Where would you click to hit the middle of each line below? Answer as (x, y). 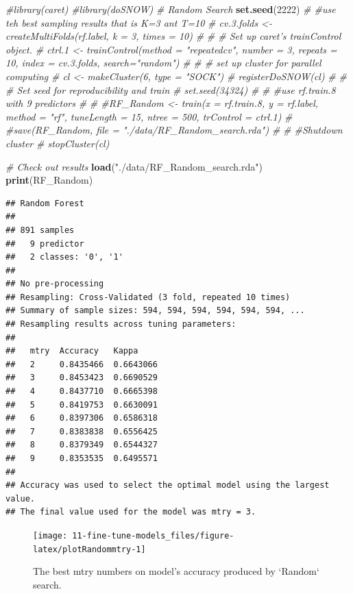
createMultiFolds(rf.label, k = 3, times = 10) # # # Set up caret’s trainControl (173, 36)
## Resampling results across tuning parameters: (121, 324)
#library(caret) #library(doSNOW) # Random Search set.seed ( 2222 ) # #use (171, 9)
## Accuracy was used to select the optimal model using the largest (168, 485)
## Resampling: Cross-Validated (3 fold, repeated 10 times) (148, 297)
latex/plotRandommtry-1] (89, 549)
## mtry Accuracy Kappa (72, 351)
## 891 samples (40, 230)
